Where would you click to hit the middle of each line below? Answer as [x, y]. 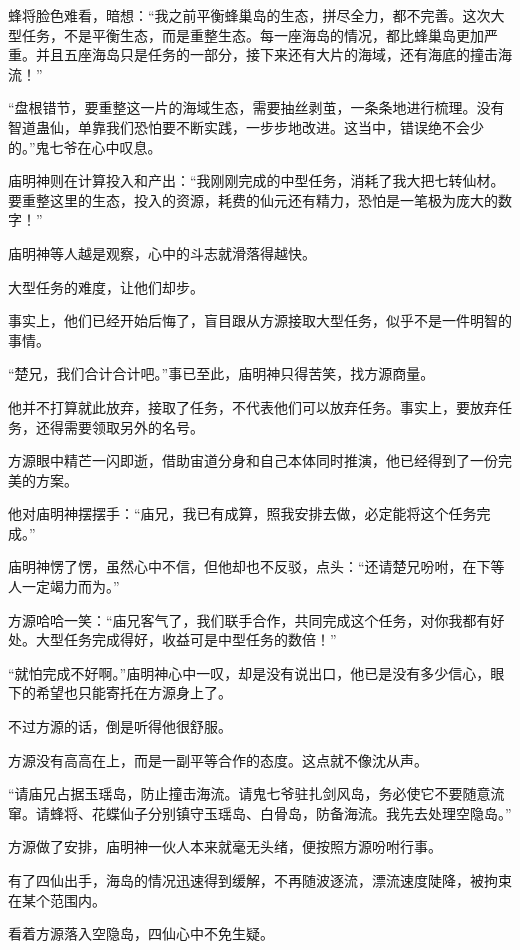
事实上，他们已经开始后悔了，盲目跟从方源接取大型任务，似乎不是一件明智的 [260, 320]
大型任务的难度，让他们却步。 [106, 286]
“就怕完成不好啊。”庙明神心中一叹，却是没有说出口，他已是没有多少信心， [249, 672]
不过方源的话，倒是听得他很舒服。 [120, 726]
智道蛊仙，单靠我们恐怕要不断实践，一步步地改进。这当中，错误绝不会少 [246, 126]
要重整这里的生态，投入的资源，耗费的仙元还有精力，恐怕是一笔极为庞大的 [253, 199]
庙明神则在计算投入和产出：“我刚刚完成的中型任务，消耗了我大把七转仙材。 [256, 180]
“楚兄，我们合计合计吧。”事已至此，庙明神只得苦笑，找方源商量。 [221, 373]
